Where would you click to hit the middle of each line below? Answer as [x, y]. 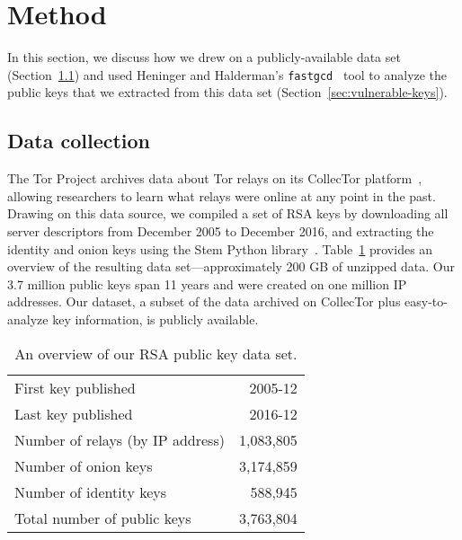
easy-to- [426, 301]
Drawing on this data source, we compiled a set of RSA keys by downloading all [228, 213]
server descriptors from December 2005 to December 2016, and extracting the [221, 230]
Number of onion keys [84, 465]
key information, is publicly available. [155, 319]
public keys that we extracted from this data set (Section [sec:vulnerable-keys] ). [227, 92]
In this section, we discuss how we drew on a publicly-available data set [204, 57]
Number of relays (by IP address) [120, 439]
